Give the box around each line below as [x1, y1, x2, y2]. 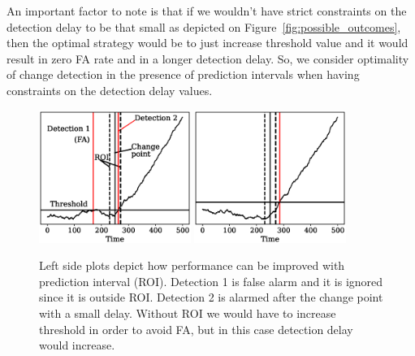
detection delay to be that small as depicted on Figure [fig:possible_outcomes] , [6, 18, 401, 35]
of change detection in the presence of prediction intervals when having [6, 66, 360, 83]
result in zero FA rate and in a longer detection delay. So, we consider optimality [6, 50, 409, 67]
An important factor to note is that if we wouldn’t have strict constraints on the [6, 2, 407, 19]
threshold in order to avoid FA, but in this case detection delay [39, 320, 353, 337]
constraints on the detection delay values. [6, 81, 213, 98]
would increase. [39, 336, 115, 354]
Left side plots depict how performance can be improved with [39, 257, 345, 274]
